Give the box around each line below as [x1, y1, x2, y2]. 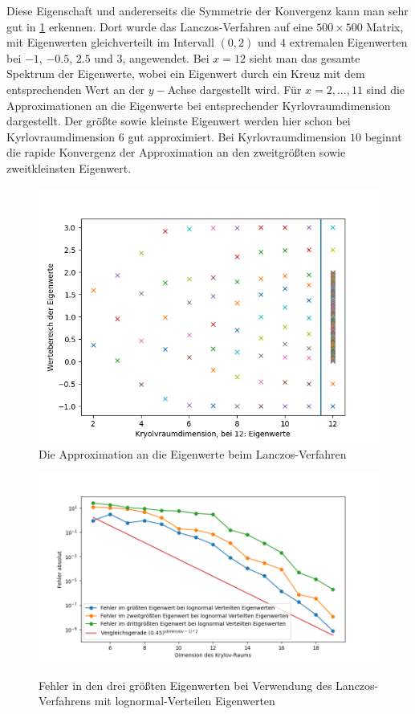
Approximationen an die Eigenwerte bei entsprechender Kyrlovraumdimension [6, 96, 391, 113]
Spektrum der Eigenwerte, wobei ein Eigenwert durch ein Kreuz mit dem [6, 65, 365, 82]
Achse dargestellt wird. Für [167, 80, 302, 97]
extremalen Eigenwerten [289, 34, 408, 51]
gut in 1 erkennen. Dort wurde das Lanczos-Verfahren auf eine [6, 18, 313, 35]
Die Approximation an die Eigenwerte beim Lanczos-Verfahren [39, 446, 347, 463]
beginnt [364, 128, 402, 145]
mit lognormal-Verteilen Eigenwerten [94, 692, 275, 709]
